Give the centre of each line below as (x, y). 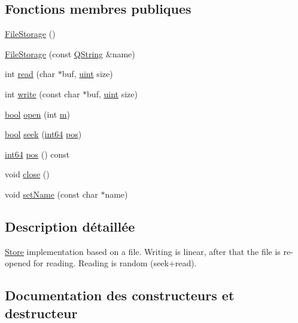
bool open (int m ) (37, 114)
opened (18, 263)
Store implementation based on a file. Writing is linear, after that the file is (143, 251)
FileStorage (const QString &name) (70, 53)
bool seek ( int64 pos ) (43, 134)
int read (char (30, 74)
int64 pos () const (37, 154)
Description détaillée (70, 226)
